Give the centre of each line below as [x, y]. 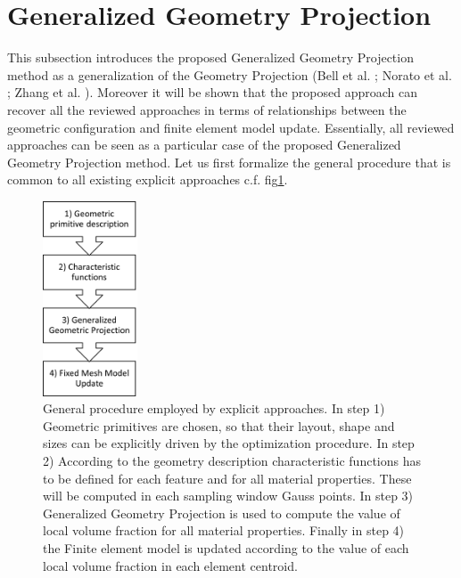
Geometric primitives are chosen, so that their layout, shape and [219, 425]
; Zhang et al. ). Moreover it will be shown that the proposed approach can [212, 92]
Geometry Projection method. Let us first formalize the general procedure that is [229, 162]
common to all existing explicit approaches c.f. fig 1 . [148, 179]
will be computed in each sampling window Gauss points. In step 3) [228, 496]
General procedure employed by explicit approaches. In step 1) [214, 408]
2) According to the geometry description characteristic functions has [232, 461]
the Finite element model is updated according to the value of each [226, 548]
